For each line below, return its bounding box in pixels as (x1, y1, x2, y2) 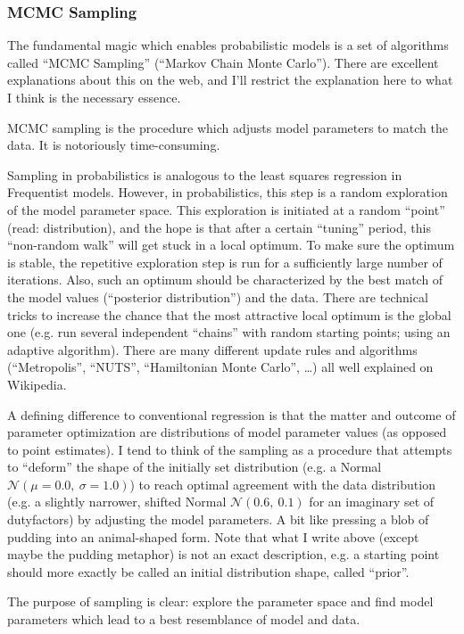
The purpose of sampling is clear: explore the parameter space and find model (7, 592, 434, 611)
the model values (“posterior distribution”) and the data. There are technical (7, 287, 428, 306)
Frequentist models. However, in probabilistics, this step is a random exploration (7, 183, 448, 202)
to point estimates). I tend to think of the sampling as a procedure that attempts (7, 440, 452, 458)
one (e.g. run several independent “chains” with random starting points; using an (7, 323, 451, 342)
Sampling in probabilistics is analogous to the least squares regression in (7, 165, 402, 184)
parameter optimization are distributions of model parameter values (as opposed (7, 423, 447, 441)
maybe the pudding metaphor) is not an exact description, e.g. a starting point (7, 545, 440, 564)
